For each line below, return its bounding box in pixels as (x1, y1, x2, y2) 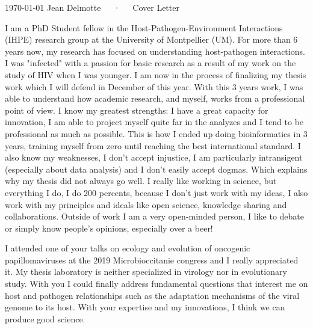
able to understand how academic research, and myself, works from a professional (5, 92, 305, 105)
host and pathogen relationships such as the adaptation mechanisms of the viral (5, 289, 300, 301)
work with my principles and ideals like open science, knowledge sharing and (5, 198, 287, 211)
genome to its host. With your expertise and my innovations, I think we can (5, 301, 285, 313)
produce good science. (5, 312, 85, 325)
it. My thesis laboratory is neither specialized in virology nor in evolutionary (5, 265, 287, 278)
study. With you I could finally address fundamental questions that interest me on (5, 277, 308, 290)
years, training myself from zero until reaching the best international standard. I (5, 139, 301, 152)
